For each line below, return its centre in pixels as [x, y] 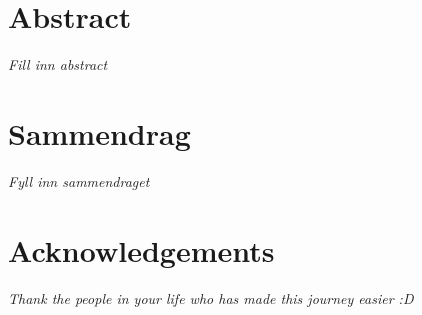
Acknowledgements [141, 249]
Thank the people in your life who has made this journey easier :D [211, 297]
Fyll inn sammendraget [79, 180]
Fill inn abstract [58, 64]
